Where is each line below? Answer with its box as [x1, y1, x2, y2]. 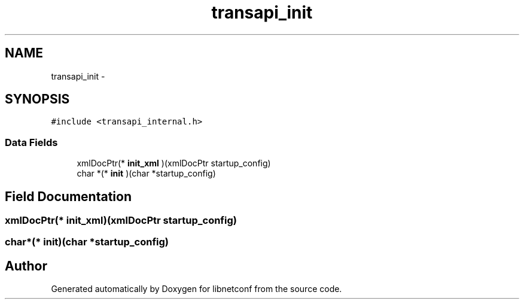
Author [5, 258, 47, 273]
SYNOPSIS [5, 92, 70, 107]
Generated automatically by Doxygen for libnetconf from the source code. [51, 284, 342, 294]
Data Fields [5, 136, 58, 148]
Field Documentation [5, 189, 132, 204]
